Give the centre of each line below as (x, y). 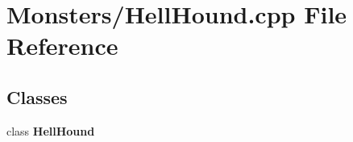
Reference (62, 46)
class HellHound (51, 130)
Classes (37, 96)
